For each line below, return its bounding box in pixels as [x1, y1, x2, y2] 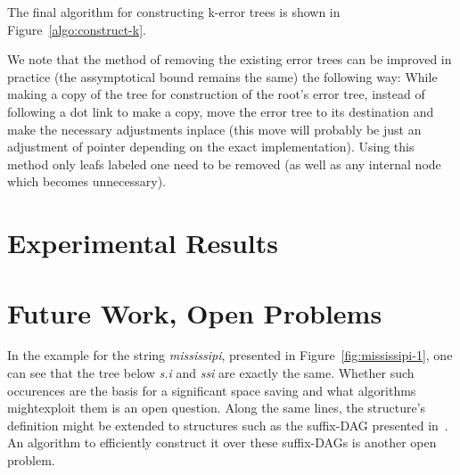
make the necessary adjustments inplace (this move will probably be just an [7, 119, 422, 138]
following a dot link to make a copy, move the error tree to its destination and [7, 102, 434, 120]
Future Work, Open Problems [7, 294, 382, 331]
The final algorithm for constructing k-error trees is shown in [7, 3, 341, 20]
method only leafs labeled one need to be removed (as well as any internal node [7, 154, 441, 173]
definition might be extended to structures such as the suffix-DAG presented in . [7, 415, 448, 434]
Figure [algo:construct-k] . [7, 20, 146, 38]
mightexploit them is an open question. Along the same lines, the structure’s [7, 398, 426, 417]
